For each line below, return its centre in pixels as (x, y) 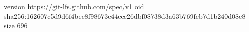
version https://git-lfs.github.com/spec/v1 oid (74, 6)
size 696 (16, 25)
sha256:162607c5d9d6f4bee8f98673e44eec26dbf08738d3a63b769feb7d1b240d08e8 (125, 16)
